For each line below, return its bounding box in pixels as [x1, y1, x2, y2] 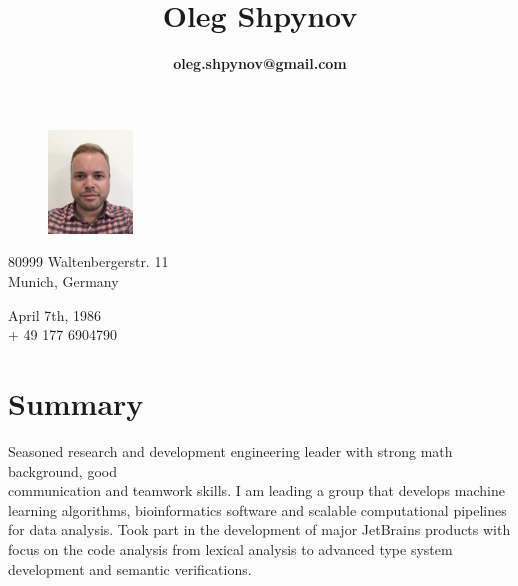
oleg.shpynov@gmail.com [173, 53, 347, 74]
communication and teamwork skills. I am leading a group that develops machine [8, 480, 505, 501]
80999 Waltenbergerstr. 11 [8, 251, 169, 272]
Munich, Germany [8, 271, 119, 292]
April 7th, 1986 [8, 304, 102, 325]
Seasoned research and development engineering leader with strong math [8, 440, 453, 461]
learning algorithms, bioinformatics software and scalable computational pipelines [8, 499, 507, 520]
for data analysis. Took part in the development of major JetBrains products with [8, 519, 511, 540]
